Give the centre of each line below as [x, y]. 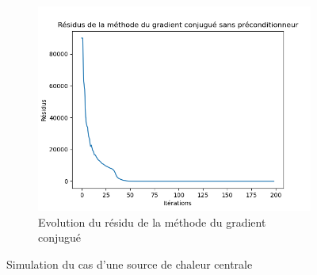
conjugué [60, 237]
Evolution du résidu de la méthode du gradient [152, 222]
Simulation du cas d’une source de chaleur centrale [130, 264]
